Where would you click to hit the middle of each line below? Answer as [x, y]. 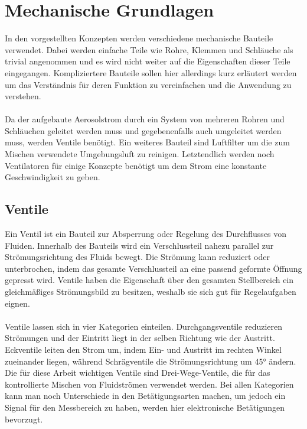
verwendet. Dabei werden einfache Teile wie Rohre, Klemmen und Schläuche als [149, 49]
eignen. [17, 303]
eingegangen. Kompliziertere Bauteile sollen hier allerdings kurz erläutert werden [151, 72]
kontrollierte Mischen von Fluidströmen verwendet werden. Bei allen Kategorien [149, 384]
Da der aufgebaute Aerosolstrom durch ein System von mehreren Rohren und [145, 119]
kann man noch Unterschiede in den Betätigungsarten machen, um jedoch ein [145, 396]
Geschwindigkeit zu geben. [53, 177]
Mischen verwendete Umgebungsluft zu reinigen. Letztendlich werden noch [140, 154]
